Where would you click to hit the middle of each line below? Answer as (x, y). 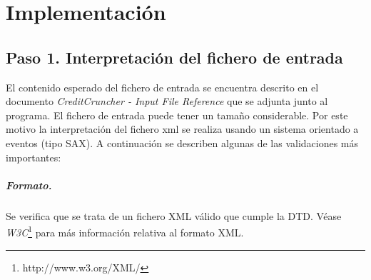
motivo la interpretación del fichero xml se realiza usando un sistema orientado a (182, 129)
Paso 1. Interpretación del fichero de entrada (174, 57)
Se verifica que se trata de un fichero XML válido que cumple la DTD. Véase (174, 215)
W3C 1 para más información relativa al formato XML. (125, 231)
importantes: (34, 157)
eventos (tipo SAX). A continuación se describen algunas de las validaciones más (182, 142)
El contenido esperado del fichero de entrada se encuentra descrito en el (162, 87)
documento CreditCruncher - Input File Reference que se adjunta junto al (167, 101)
